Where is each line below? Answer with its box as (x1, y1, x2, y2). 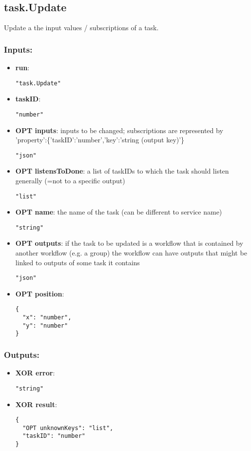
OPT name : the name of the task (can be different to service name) (15, 207, 222, 217)
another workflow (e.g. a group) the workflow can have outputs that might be (15, 248, 247, 258)
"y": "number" (22, 322, 68, 329)
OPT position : (15, 288, 64, 298)
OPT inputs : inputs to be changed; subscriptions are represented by (15, 125, 223, 135)
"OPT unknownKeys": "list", (22, 424, 114, 431)
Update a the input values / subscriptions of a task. (4, 22, 159, 33)
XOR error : (15, 368, 55, 378)
